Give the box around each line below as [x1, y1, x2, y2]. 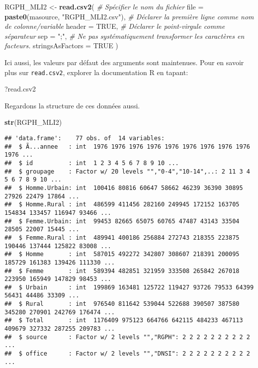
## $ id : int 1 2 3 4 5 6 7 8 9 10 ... [4, 159, 179, 167]
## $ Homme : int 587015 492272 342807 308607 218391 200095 [4, 251, 240, 258]
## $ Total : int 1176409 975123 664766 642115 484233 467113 [4, 317, 243, 324]
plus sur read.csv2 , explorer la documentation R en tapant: [4, 67, 188, 77]
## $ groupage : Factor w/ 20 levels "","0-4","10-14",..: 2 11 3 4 [4, 168, 250, 175]
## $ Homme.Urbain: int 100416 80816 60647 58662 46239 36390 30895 [4, 184, 243, 191]
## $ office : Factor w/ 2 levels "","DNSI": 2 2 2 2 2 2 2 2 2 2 [4, 350, 250, 358]
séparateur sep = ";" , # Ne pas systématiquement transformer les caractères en [4, 30, 245, 41]
